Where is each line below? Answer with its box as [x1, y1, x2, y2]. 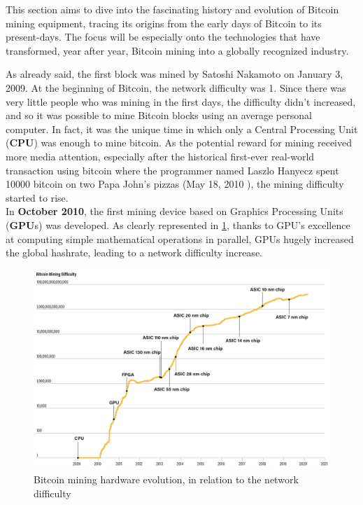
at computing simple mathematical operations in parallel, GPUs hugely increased [6, 231, 354, 246]
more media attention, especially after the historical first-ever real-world [6, 148, 315, 163]
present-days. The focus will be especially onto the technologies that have [6, 29, 320, 44]
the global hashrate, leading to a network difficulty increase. [6, 245, 262, 260]
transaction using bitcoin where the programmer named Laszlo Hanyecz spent [6, 162, 339, 177]
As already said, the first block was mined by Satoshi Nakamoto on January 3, [6, 67, 343, 81]
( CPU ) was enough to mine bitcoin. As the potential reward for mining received [6, 135, 353, 150]
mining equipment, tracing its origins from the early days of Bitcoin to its [6, 15, 322, 30]
